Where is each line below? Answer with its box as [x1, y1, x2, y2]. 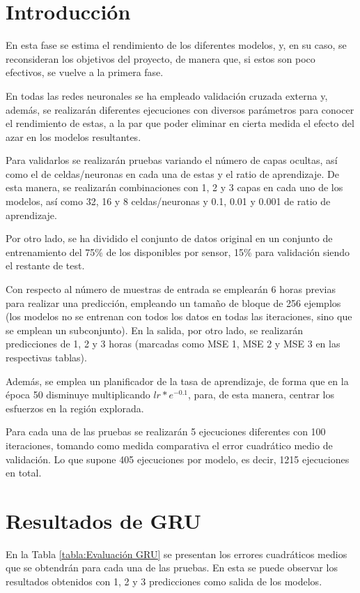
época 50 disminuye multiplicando [6, 387, 150, 402]
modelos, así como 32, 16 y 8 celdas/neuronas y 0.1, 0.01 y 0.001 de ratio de [6, 194, 331, 209]
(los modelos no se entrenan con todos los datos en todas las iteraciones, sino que [6, 309, 352, 324]
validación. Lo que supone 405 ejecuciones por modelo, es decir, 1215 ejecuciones [6, 451, 350, 466]
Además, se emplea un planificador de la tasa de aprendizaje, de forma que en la [6, 373, 349, 388]
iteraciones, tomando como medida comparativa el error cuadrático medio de [6, 437, 333, 452]
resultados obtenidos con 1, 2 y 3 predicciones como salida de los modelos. [6, 574, 322, 589]
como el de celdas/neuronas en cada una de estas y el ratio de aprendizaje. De [6, 166, 339, 181]
